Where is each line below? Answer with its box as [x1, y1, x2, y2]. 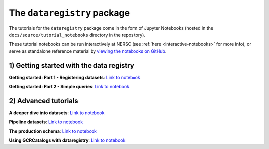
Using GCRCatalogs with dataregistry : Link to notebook [9, 137, 126, 143]
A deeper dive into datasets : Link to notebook [9, 110, 105, 116]
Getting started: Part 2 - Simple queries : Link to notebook [9, 84, 130, 90]
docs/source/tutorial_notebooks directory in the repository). [9, 32, 145, 38]
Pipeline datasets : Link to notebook [9, 119, 83, 125]
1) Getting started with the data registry [9, 61, 134, 70]
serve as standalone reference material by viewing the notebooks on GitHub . [9, 48, 167, 54]
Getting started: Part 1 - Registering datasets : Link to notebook [9, 74, 140, 80]
